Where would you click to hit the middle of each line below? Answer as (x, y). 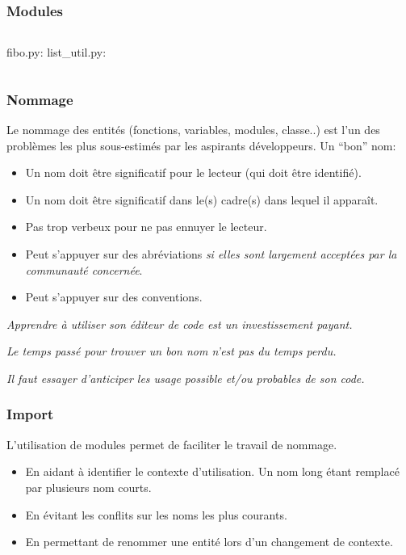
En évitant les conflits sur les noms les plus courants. (156, 514)
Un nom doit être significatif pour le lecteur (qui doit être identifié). (193, 172)
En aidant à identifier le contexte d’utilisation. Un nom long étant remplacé (212, 471)
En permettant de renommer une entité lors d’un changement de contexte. (209, 542)
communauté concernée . (84, 269)
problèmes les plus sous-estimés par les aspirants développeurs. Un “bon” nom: (201, 145)
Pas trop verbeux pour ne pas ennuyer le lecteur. (146, 227)
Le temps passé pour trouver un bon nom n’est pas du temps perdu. (172, 351)
